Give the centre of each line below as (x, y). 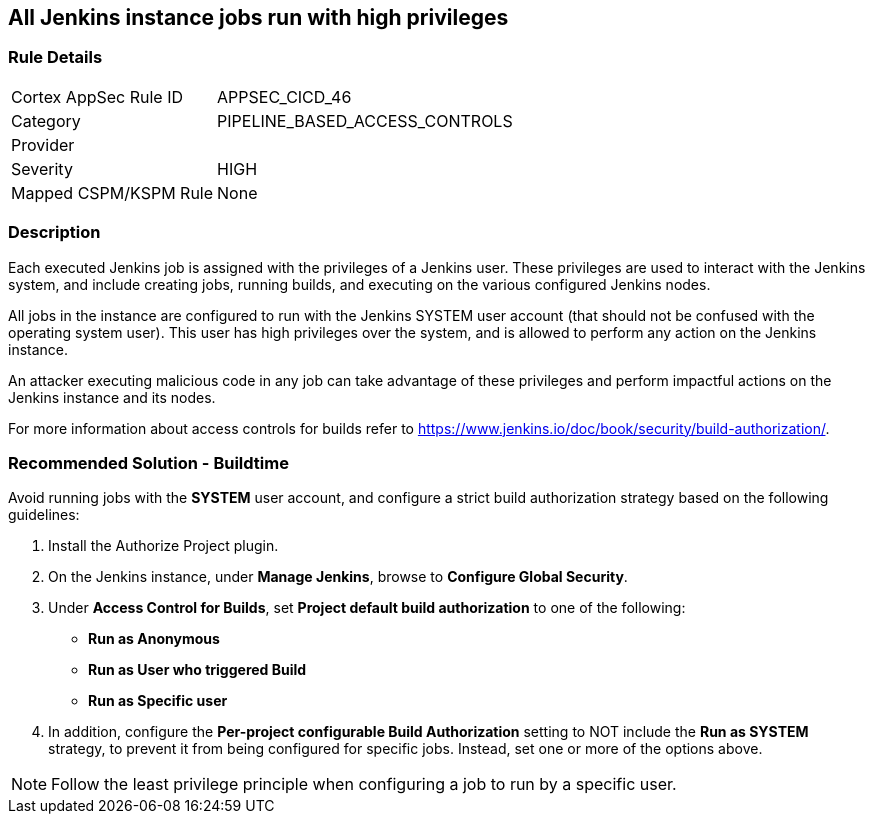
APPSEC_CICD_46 (284, 96)
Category (46, 120)
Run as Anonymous (154, 639)
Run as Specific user (158, 701)
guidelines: (44, 515)
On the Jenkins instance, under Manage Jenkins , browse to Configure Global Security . (338, 577)
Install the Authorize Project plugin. (163, 546)
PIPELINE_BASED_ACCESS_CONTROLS (365, 120)
